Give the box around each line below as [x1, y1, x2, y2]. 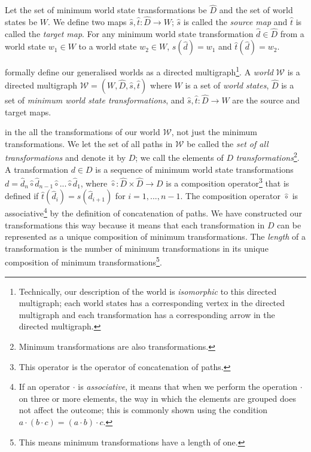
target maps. [5, 105, 51, 118]
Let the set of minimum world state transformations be [5, 4, 207, 16]
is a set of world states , [185, 78, 269, 91]
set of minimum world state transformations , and [5, 93, 185, 106]
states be [5, 16, 38, 28]
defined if [5, 190, 39, 202]
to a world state [78, 40, 137, 53]
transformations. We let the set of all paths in [5, 137, 173, 149]
